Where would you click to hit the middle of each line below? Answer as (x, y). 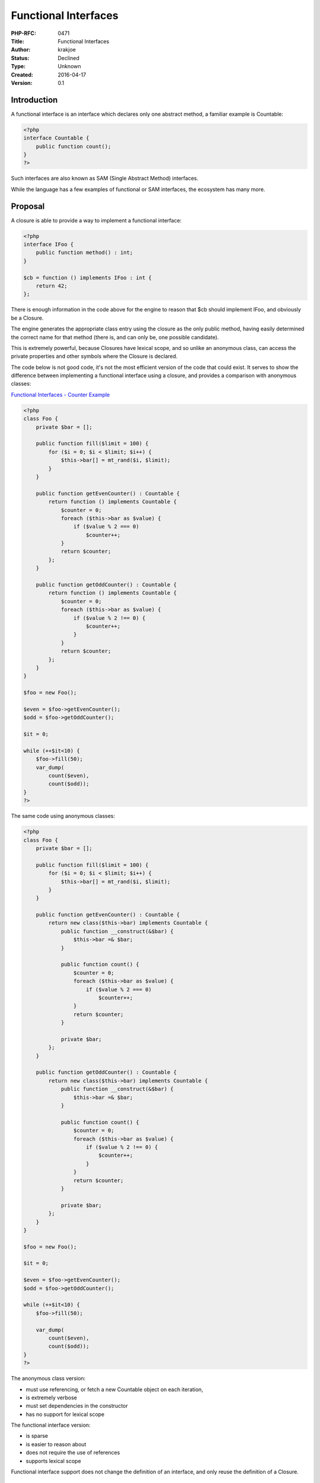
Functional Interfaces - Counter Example (60, 394)
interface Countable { (56, 138)
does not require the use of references (73, 1453)
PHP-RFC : (24, 33)
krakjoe (67, 50)
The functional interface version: (51, 1425)
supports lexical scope (53, 1461)
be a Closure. (27, 318)
